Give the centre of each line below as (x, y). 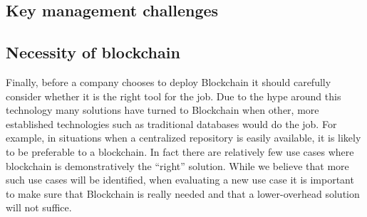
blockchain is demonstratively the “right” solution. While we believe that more (177, 165)
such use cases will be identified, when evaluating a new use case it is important (180, 180)
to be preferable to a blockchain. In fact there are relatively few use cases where (180, 151)
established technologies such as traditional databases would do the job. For (171, 123)
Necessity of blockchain (93, 52)
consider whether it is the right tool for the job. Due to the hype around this (174, 96)
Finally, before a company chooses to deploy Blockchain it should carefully (169, 81)
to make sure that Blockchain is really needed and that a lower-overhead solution (183, 193)
